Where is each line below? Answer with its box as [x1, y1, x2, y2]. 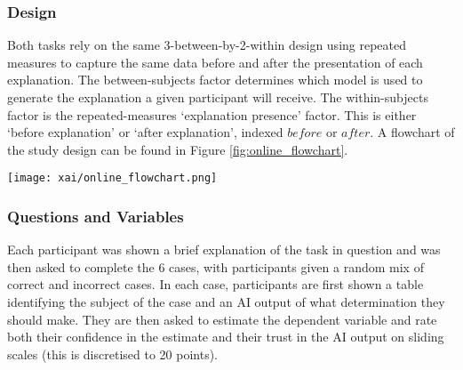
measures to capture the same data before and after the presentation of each [7, 52, 423, 71]
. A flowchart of [370, 123, 455, 141]
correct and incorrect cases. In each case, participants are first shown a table [7, 275, 424, 294]
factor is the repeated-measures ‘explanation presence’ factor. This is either [7, 105, 417, 124]
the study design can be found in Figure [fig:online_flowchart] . [7, 140, 348, 158]
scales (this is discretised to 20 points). [7, 344, 218, 363]
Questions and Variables [7, 205, 184, 227]
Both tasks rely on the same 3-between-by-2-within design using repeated [7, 36, 407, 54]
